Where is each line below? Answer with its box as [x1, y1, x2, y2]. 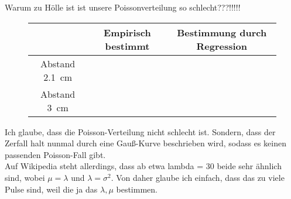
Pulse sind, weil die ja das [5, 183, 98, 195]
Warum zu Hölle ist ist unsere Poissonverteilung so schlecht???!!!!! [5, 1, 241, 13]
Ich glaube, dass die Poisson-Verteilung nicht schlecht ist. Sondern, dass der [5, 125, 276, 138]
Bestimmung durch [177, 25, 267, 39]
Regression [196, 39, 247, 53]
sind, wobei [5, 171, 45, 183]
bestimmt [105, 39, 150, 53]
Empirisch [104, 25, 151, 39]
